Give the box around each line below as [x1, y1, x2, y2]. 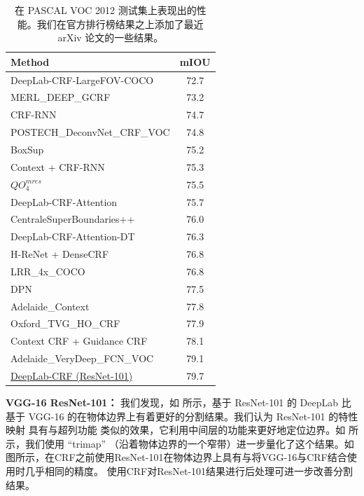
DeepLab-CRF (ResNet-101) [10, 368, 133, 383]
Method [10, 54, 50, 69]
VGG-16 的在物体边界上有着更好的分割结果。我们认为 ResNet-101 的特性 [28, 408, 358, 423]
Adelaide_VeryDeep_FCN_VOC [10, 351, 154, 366]
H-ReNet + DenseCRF [10, 247, 109, 261]
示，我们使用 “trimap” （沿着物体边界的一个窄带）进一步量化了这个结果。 [6, 436, 344, 450]
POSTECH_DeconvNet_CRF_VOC [10, 125, 170, 139]
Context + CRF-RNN [10, 159, 105, 174]
